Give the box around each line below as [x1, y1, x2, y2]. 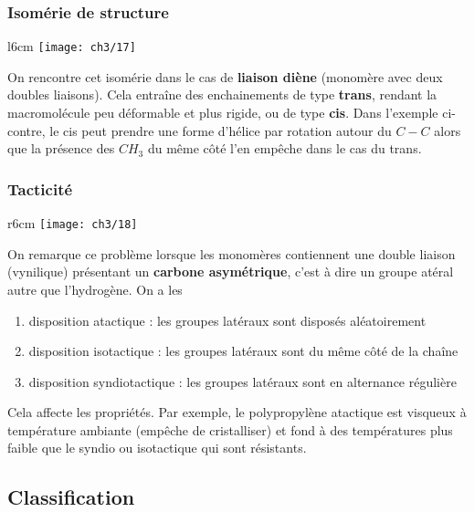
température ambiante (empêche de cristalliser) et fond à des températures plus [7, 420, 453, 439]
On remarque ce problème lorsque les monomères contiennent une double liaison [7, 244, 456, 263]
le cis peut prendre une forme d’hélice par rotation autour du [49, 120, 392, 140]
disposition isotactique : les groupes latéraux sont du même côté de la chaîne [28, 341, 458, 360]
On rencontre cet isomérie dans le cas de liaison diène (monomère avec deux [7, 67, 443, 86]
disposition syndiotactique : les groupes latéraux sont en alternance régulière [28, 371, 457, 391]
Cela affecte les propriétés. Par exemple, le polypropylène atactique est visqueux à [7, 402, 467, 422]
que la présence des [7, 139, 115, 158]
